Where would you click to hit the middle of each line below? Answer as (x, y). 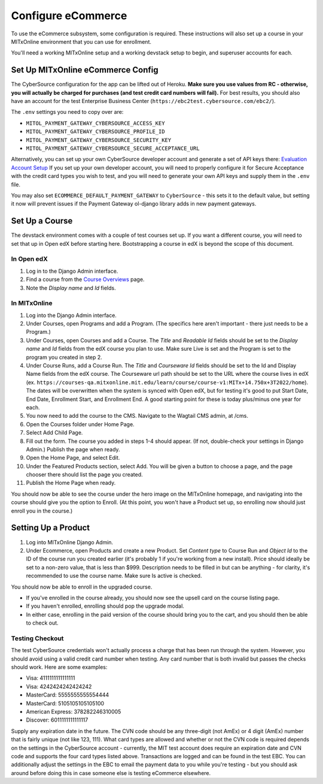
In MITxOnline (32, 303)
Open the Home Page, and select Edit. (73, 458)
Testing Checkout (37, 638)
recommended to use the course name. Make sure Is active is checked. (114, 576)
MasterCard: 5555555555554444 (68, 695)
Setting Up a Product (51, 528)
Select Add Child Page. (54, 433)
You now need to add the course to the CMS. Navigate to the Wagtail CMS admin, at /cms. (137, 416)
